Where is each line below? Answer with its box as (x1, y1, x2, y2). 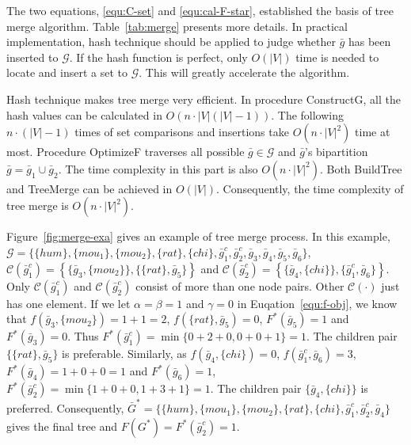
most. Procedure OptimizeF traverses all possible (6, 143, 245, 160)
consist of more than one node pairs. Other (135, 277, 344, 294)
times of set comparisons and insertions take (74, 124, 289, 140)
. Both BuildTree (319, 160, 402, 177)
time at (355, 124, 390, 140)
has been (348, 33, 391, 50)
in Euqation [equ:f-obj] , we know (237, 295, 398, 311)
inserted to (6, 48, 59, 65)
